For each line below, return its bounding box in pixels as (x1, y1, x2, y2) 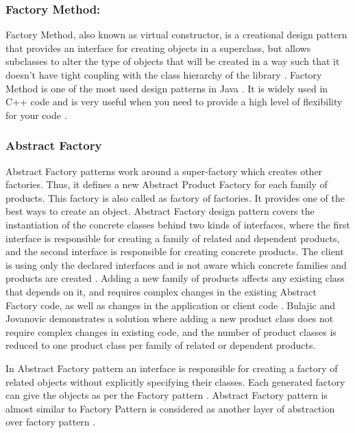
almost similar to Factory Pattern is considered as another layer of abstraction (5, 401, 335, 415)
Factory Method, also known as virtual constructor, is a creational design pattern (5, 27, 347, 42)
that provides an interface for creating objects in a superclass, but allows (5, 40, 311, 55)
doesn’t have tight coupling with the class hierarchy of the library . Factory (5, 68, 322, 81)
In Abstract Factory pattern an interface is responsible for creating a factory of (5, 360, 338, 375)
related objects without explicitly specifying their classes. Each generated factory (5, 374, 345, 389)
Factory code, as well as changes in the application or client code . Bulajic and (5, 298, 335, 312)
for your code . (5, 107, 67, 122)
